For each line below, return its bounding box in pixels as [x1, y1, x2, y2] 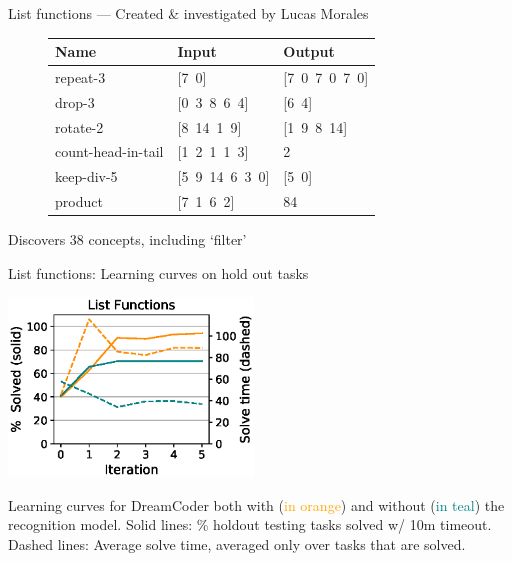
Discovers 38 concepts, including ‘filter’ [8, 229, 247, 250]
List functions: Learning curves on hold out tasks [8, 262, 309, 283]
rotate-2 [55, 116, 104, 137]
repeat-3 [55, 66, 106, 87]
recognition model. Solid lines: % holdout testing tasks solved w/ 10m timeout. [8, 514, 492, 535]
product [55, 191, 103, 212]
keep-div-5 [55, 166, 118, 187]
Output [283, 41, 335, 62]
